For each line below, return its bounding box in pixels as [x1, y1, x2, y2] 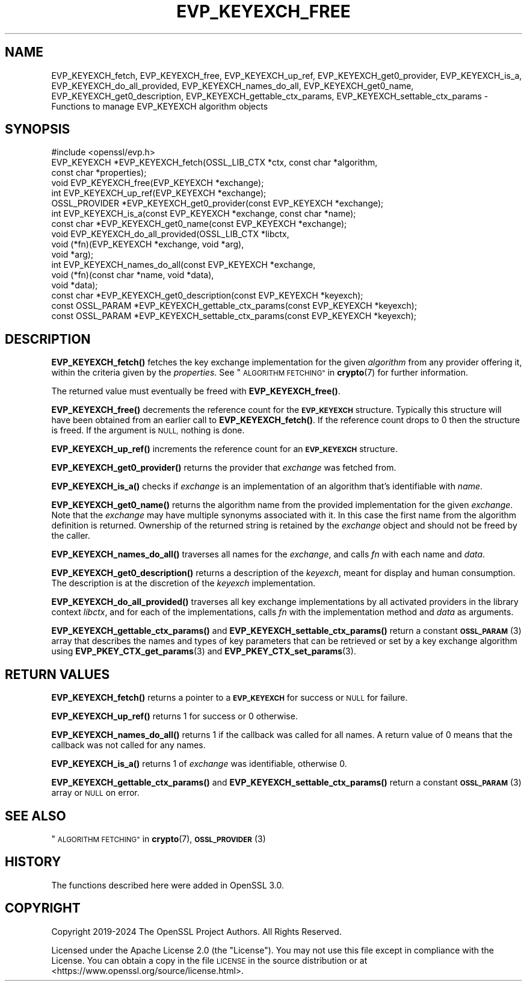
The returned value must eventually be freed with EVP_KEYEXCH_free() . [51, 386, 341, 397]
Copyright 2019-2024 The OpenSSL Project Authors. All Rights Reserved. [51, 926, 342, 937]
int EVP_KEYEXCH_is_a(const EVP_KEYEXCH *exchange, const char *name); [51, 208, 356, 219]
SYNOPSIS [5, 122, 70, 137]
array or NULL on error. [51, 787, 140, 798]
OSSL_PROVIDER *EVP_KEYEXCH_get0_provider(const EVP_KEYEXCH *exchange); [51, 198, 384, 209]
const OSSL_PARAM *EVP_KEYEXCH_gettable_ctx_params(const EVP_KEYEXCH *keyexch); [51, 300, 418, 311]
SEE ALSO [5, 808, 66, 823]
